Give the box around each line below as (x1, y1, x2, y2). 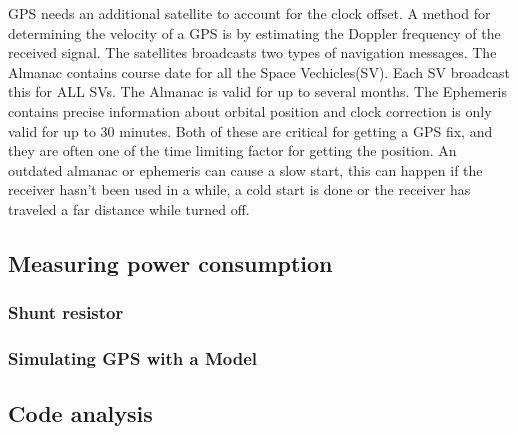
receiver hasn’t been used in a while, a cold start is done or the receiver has (8, 179, 471, 200)
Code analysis (8, 398, 153, 429)
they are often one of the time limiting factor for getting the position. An (8, 140, 457, 161)
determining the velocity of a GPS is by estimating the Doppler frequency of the (8, 22, 501, 43)
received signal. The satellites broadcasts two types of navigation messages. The (8, 42, 497, 63)
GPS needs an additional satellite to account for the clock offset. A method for (8, 3, 491, 23)
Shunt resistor (8, 300, 124, 325)
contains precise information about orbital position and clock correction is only (8, 100, 492, 121)
